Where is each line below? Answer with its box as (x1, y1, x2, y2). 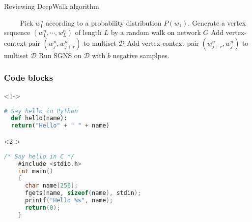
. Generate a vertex (188, 17, 246, 28)
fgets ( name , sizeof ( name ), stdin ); (25, 190, 141, 197)
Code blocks (4, 71, 53, 83)
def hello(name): (11, 115, 67, 122)
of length (75, 27, 102, 37)
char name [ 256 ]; (25, 182, 78, 190)
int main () (18, 167, 54, 175)
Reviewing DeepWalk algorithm (4, 1, 99, 11)
